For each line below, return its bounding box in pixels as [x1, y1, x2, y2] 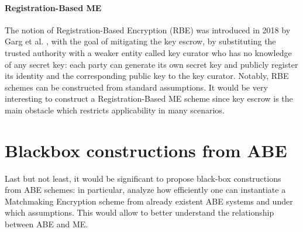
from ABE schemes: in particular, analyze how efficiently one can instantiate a [5, 183, 286, 196]
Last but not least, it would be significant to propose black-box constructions [5, 172, 281, 184]
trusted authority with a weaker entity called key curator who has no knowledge [5, 46, 292, 58]
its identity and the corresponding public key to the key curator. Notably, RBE [5, 70, 289, 82]
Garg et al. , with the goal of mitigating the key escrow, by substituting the [5, 35, 276, 47]
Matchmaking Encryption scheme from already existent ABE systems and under [5, 195, 293, 207]
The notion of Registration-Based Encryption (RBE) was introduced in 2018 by [5, 23, 291, 36]
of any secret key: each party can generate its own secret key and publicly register [5, 58, 298, 70]
